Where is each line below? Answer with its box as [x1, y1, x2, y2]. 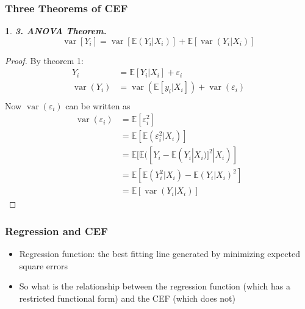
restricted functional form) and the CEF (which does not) [19, 291, 235, 304]
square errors [19, 259, 68, 272]
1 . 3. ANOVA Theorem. [5, 24, 107, 37]
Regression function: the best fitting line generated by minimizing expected [19, 247, 300, 260]
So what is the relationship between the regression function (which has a [19, 280, 291, 293]
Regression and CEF [5, 223, 108, 238]
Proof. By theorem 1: [5, 54, 84, 67]
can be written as [65, 99, 131, 112]
